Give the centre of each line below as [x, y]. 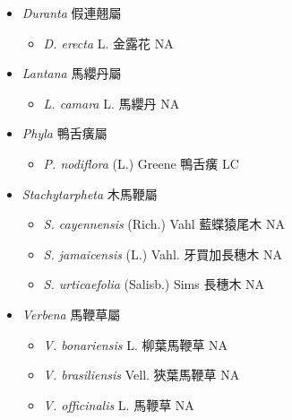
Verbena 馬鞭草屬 [71, 314]
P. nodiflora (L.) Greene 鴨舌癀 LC [141, 163]
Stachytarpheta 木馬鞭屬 [90, 193]
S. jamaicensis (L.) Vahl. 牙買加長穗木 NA [163, 254]
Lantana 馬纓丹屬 [72, 73]
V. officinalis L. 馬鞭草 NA [119, 404]
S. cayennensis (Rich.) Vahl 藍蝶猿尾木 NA [164, 224]
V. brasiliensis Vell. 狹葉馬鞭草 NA [142, 375]
